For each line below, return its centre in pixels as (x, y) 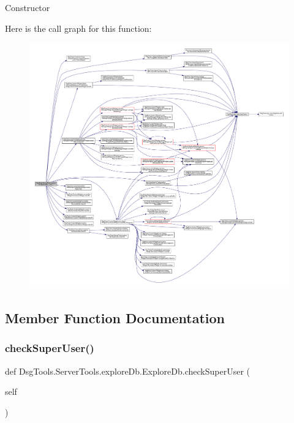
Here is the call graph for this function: (78, 28)
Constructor (28, 7)
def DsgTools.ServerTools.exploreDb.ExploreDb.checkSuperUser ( (127, 371)
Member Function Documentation (115, 317)
